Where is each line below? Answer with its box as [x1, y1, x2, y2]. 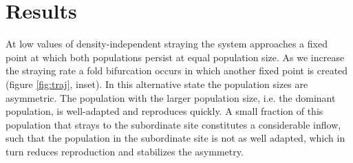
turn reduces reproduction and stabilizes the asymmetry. [6, 144, 244, 158]
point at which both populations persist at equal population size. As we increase [6, 50, 345, 64]
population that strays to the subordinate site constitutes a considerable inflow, [6, 117, 341, 131]
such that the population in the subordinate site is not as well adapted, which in [6, 131, 345, 145]
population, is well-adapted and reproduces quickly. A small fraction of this [6, 104, 323, 118]
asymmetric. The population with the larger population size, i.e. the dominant [6, 90, 336, 105]
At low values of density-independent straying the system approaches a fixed [6, 36, 328, 51]
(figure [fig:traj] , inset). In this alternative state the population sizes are [6, 76, 308, 91]
